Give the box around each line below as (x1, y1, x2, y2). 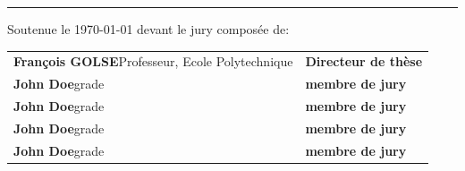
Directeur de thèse (305, 52, 423, 71)
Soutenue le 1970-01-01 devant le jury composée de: (7, 20, 290, 38)
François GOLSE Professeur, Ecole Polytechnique (13, 52, 293, 71)
